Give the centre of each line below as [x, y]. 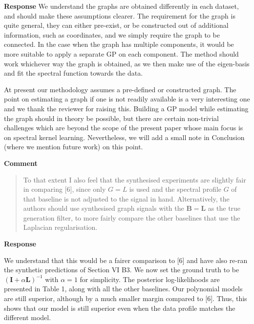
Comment [21, 163]
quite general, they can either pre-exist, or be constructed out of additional [116, 25]
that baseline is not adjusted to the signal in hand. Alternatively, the [126, 198]
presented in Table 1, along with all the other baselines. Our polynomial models [123, 289]
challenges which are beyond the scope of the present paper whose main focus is [124, 128]
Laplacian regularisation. [60, 227]
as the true [224, 208]
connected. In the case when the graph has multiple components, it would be [119, 44]
